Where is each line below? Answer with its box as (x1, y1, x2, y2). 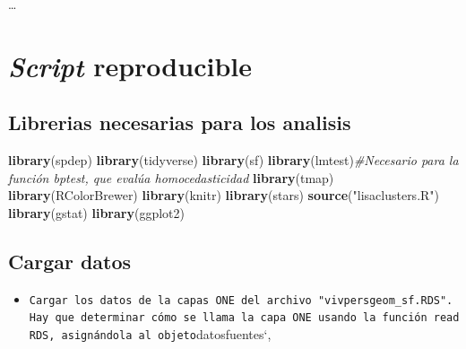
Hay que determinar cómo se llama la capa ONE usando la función (29, 311, 427, 325)
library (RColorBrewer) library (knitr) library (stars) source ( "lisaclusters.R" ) (8, 186, 440, 205)
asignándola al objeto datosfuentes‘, (61, 325, 272, 344)
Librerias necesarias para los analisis (8, 109, 351, 136)
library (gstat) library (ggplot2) (8, 203, 185, 222)
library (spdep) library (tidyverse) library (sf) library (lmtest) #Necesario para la (8, 151, 459, 170)
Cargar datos (8, 247, 132, 275)
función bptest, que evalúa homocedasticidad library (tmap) (8, 168, 334, 187)
